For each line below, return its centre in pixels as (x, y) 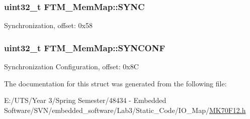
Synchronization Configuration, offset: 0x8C (71, 67)
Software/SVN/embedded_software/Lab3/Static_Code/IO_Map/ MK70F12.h (125, 110)
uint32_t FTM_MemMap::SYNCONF (85, 47)
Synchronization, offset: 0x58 (48, 25)
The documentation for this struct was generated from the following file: (115, 83)
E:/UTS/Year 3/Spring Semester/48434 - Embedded (85, 100)
